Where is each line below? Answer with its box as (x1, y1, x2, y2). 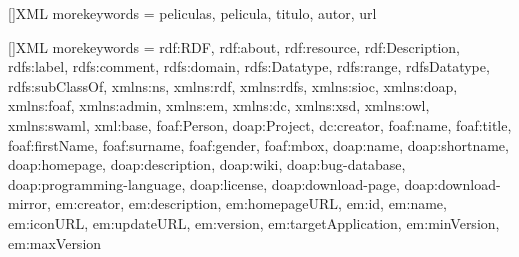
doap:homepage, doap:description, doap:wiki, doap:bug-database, (8, 154, 406, 175)
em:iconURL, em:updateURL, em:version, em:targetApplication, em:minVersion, (8, 212, 500, 233)
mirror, (8, 193, 51, 214)
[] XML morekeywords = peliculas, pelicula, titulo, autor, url (8, 3, 377, 23)
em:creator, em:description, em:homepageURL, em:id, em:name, (55, 193, 447, 214)
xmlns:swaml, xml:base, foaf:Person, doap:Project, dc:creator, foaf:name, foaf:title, (8, 114, 512, 135)
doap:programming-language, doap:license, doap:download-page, (8, 173, 400, 194)
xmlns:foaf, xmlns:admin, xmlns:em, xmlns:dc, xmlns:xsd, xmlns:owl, (8, 95, 430, 116)
